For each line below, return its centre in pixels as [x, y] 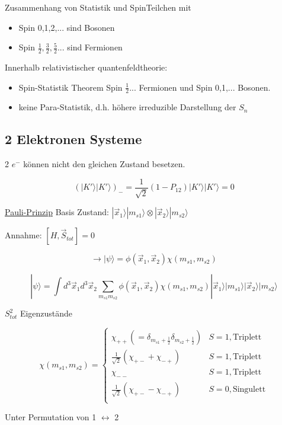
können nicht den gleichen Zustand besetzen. [104, 164]
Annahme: [23, 235]
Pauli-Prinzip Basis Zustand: [57, 212]
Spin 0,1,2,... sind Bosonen [67, 27]
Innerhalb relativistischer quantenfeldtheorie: [86, 67]
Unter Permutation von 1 [51, 417]
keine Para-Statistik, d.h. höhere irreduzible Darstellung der [127, 107]
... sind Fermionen [90, 47]
